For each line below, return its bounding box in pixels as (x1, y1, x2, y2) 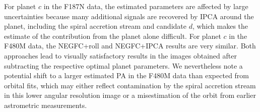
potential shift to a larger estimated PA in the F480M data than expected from (4, 70, 249, 81)
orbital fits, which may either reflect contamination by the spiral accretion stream (4, 80, 256, 90)
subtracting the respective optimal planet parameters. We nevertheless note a (4, 60, 243, 71)
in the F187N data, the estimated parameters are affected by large (43, 1, 248, 11)
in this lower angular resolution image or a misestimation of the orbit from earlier (4, 90, 256, 100)
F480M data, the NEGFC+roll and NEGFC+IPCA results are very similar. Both (4, 40, 256, 51)
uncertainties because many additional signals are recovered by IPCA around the (4, 11, 254, 21)
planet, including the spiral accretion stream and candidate (4, 21, 186, 31)
